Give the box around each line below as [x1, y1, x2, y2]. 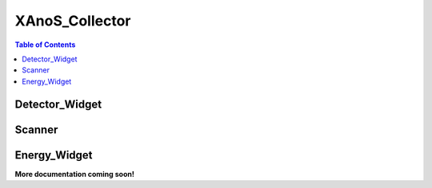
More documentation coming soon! [14, 169, 135, 178]
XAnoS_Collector [14, 12, 131, 29]
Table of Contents [14, 40, 76, 49]
